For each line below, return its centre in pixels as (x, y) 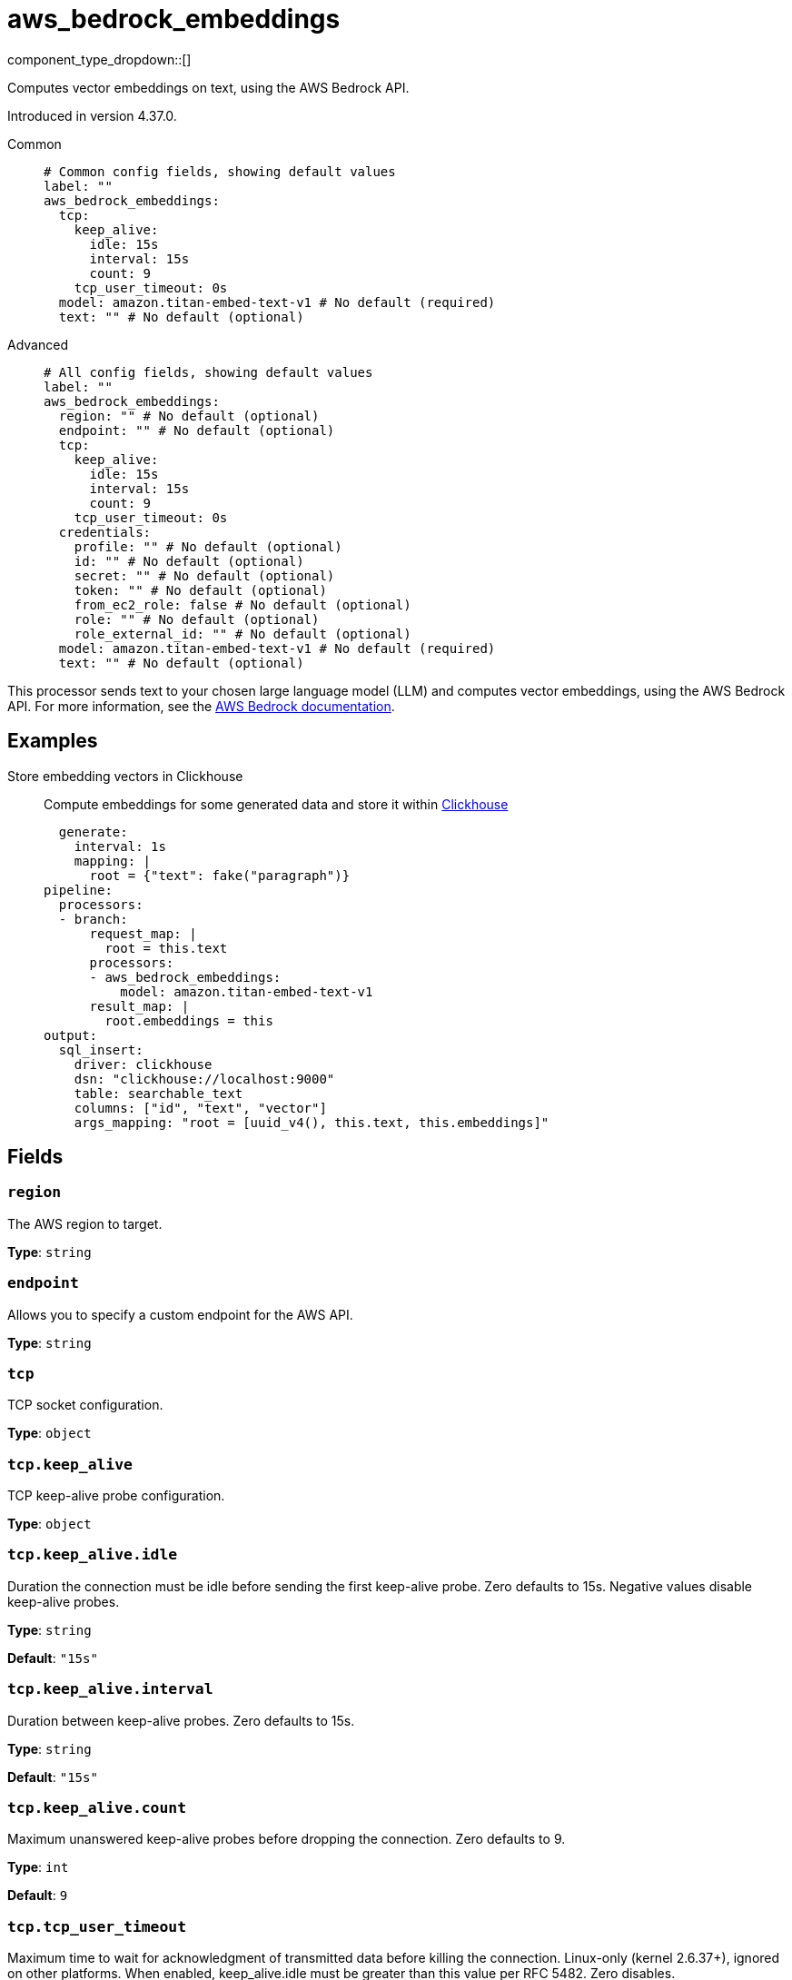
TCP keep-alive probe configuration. (116, 1496)
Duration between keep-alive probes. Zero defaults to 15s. (181, 1720)
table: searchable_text (158, 1093)
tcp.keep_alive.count (97, 1807)
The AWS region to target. (85, 1223)
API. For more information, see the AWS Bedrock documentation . (201, 706)
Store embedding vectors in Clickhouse (125, 776)
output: (71, 1035)
